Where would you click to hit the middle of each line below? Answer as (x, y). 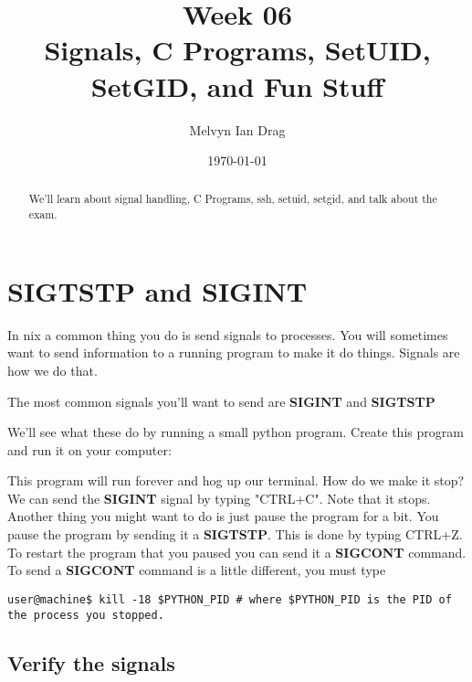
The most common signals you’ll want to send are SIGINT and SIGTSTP (221, 401)
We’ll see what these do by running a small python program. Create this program (236, 432)
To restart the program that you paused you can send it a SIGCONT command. (237, 552)
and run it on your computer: (89, 449)
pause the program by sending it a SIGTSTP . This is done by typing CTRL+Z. (235, 534)
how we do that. (52, 370)
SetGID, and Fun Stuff (237, 85)
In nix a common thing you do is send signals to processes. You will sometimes (228, 334)
